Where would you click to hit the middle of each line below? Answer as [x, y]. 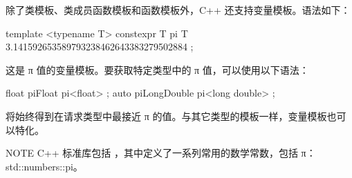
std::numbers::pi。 [44, 166]
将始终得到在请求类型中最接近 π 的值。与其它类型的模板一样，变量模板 [166, 116]
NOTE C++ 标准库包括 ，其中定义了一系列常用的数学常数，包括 [152, 153]
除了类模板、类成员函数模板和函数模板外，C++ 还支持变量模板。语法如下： [178, 10]
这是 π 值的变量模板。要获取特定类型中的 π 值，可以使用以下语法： [157, 69]
